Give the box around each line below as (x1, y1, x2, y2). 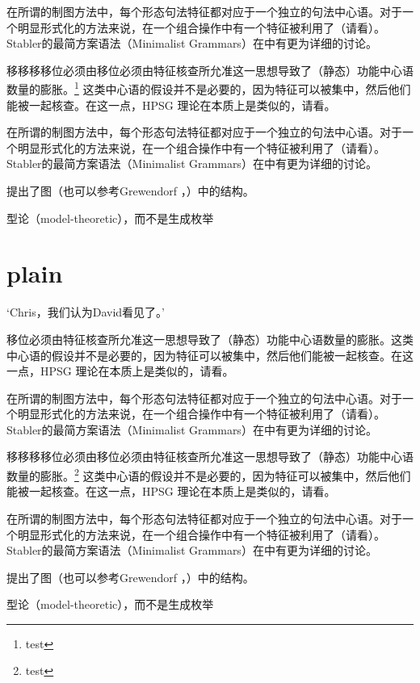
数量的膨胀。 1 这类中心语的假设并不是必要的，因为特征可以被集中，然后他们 (6, 78, 411, 98)
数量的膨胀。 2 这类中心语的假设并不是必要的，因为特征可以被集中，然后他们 (6, 465, 411, 484)
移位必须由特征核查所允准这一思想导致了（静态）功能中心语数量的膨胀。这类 (6, 330, 414, 347)
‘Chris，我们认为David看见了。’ (6, 304, 165, 321)
